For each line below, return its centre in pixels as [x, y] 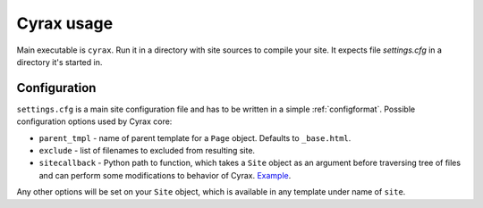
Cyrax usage [65, 23]
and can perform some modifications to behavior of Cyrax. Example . [165, 175]
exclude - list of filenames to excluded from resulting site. [147, 151]
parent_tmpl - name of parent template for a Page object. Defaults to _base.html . [195, 137]
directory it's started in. [59, 62]
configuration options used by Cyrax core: [94, 121]
